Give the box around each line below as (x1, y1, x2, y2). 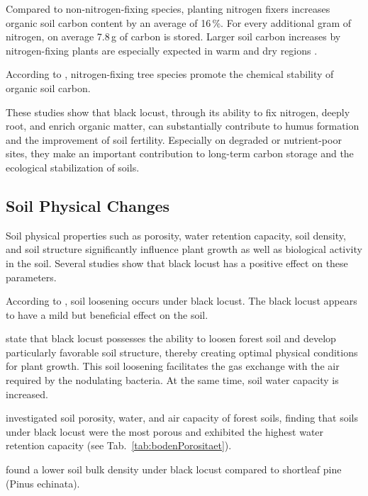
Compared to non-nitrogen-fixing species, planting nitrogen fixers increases (6, 1, 330, 16)
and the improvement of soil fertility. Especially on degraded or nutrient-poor (6, 132, 342, 147)
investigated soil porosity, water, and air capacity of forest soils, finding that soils (6, 410, 359, 425)
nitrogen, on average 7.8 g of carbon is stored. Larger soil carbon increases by (6, 29, 341, 44)
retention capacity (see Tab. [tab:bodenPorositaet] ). (6, 438, 232, 453)
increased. (6, 386, 49, 401)
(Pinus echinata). (6, 475, 80, 490)
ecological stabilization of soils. (6, 159, 140, 174)
